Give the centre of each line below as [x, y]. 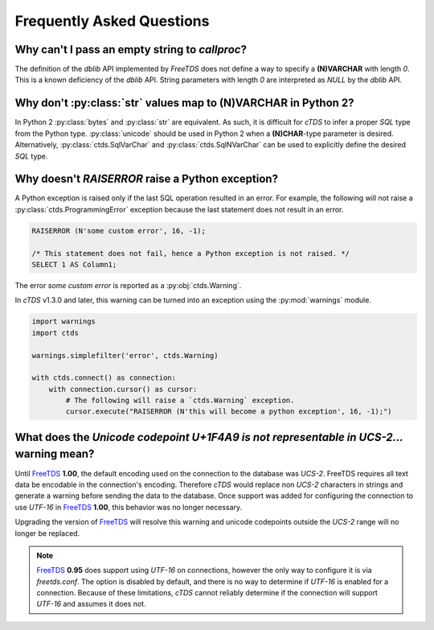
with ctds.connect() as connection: [104, 378]
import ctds [55, 333]
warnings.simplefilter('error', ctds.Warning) [125, 355]
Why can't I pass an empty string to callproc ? [131, 49]
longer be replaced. [47, 533]
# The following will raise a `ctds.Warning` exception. [180, 401]
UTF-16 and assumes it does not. [91, 604]
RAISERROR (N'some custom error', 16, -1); [119, 231]
